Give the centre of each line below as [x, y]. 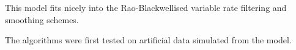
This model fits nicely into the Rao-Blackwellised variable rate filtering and [146, 7]
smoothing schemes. [42, 19]
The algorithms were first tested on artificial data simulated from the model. [148, 40]
